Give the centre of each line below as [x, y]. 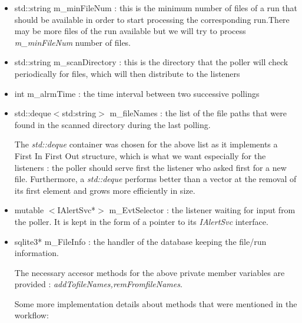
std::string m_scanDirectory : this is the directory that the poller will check [151, 62]
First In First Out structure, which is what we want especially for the [140, 155]
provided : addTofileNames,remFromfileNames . [98, 284]
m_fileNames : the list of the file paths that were [198, 113]
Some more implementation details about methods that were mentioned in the [156, 303]
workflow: [31, 315]
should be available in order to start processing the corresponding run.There [152, 19]
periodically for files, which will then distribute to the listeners [127, 73]
